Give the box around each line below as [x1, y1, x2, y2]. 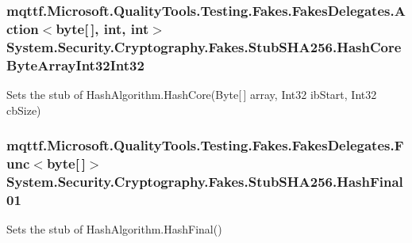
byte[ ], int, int [56, 18, 149, 38]
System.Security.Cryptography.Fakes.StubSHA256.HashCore [6, 36, 402, 56]
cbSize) [6, 101, 41, 118]
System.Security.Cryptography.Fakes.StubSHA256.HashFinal [6, 171, 403, 191]
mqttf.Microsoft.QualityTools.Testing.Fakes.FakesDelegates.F [6, 135, 404, 155]
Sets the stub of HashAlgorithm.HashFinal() [6, 221, 222, 237]
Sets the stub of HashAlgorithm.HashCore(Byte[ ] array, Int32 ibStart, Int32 [6, 85, 377, 102]
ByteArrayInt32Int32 [6, 55, 144, 74]
